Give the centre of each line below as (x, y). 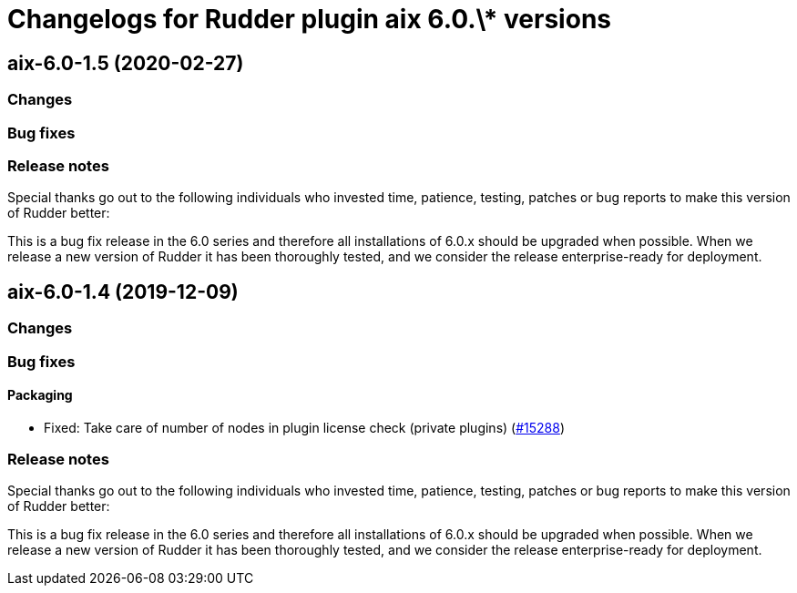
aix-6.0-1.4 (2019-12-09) (123, 291)
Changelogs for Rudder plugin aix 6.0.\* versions (309, 19)
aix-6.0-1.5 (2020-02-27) (126, 63)
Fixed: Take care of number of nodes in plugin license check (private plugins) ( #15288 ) (305, 427)
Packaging (40, 395)
